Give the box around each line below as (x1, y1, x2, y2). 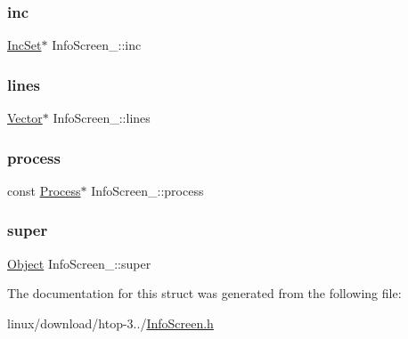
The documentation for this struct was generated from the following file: (7, 284, 402, 303)
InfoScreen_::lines (53, 109, 151, 127)
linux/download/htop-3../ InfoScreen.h (7, 313, 214, 332)
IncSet (7, 36, 42, 54)
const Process (7, 181, 81, 199)
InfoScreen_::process (91, 181, 204, 199)
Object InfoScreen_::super (7, 254, 151, 272)
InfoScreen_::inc (52, 36, 142, 54)
